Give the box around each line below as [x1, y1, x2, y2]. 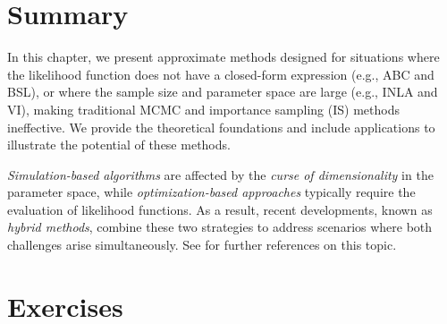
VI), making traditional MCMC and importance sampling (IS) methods [7, 99, 400, 118]
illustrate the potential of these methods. [7, 135, 231, 154]
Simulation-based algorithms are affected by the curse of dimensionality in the [7, 165, 434, 183]
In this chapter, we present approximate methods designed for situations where [7, 47, 440, 66]
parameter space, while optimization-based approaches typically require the [7, 183, 416, 201]
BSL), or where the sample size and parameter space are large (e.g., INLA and [7, 82, 438, 101]
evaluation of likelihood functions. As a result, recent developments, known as [7, 200, 433, 218]
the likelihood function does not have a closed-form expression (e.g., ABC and [7, 64, 434, 83]
